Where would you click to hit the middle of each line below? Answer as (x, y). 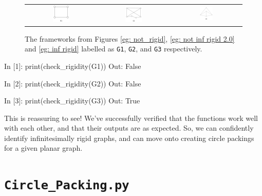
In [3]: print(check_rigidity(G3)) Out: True (72, 101)
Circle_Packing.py (67, 185)
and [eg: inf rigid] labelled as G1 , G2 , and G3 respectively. (114, 49)
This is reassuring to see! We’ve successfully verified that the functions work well (131, 118)
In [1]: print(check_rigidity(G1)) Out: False (73, 66)
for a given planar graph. (43, 148)
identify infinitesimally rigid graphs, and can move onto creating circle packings (129, 138)
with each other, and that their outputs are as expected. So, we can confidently (129, 128)
